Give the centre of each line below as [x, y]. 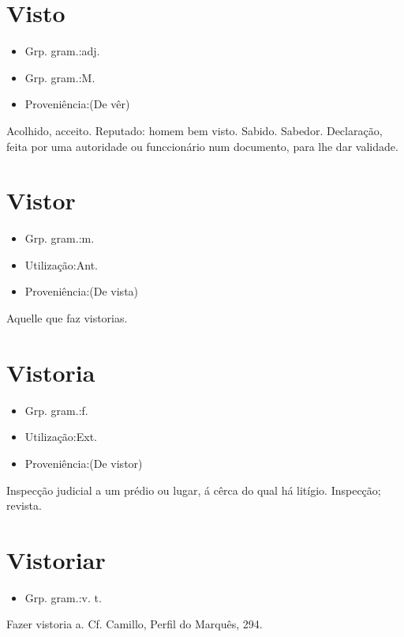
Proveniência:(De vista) [82, 291]
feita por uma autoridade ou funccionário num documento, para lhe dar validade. [202, 146]
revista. [24, 505]
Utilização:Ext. [61, 437]
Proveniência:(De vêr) [77, 104]
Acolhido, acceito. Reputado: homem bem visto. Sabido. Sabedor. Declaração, [195, 130]
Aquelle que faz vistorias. [67, 318]
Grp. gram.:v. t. [63, 597]
